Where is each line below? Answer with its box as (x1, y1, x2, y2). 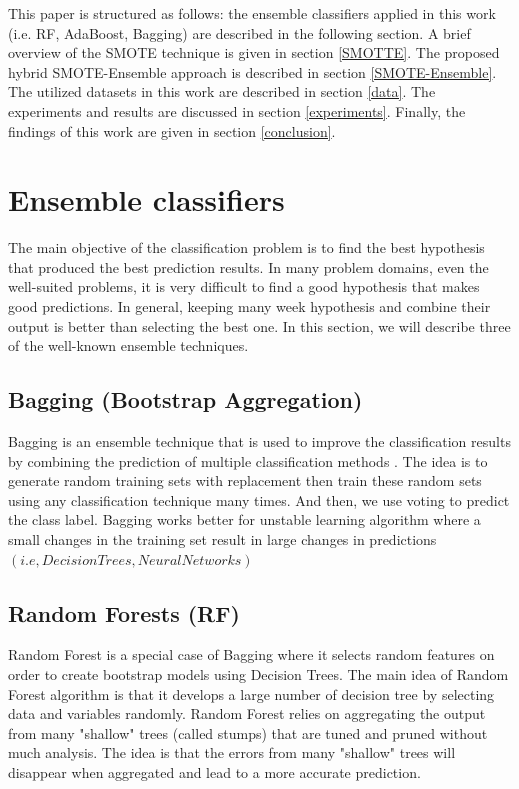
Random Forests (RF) (8, 597, 240, 628)
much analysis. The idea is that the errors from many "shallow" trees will (8, 742, 456, 763)
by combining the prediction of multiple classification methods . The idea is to (8, 450, 488, 471)
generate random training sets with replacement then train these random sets (8, 470, 482, 491)
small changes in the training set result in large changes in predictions (8, 529, 437, 550)
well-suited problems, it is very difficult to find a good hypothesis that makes (8, 276, 480, 297)
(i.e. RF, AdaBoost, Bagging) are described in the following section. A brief (8, 22, 471, 43)
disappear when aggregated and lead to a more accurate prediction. (8, 761, 421, 782)
